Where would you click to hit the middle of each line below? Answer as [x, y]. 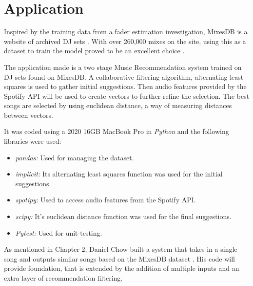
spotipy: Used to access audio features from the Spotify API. [106, 200]
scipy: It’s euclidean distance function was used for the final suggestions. [123, 216]
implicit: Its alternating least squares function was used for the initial [119, 174]
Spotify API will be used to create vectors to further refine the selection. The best [127, 96]
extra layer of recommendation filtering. [63, 278]
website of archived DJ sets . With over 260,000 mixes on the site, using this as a [125, 41]
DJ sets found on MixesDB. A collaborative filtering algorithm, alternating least [124, 77]
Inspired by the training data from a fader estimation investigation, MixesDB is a [126, 32]
